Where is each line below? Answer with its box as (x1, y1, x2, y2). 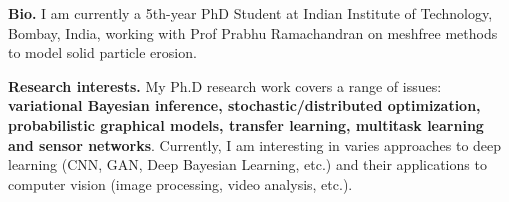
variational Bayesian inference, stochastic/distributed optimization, (8, 95, 481, 116)
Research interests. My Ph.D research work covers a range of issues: (8, 75, 442, 96)
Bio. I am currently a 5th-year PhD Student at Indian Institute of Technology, (8, 3, 493, 23)
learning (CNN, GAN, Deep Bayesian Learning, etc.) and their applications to (8, 154, 487, 175)
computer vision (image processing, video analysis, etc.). (8, 173, 353, 194)
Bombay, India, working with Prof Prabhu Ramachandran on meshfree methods (8, 22, 498, 43)
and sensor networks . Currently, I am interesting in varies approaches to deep (8, 134, 502, 155)
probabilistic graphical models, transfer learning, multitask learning (8, 114, 484, 135)
